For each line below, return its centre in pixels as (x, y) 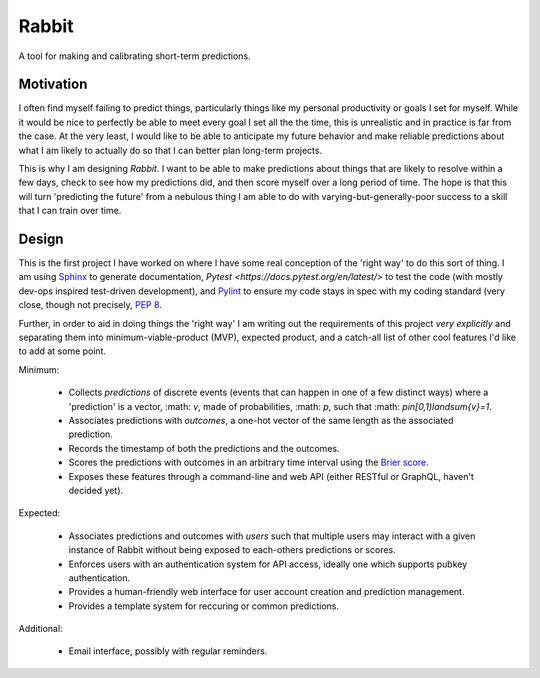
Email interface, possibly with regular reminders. (168, 651)
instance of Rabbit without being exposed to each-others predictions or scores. (232, 550)
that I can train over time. (70, 211)
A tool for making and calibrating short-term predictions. (134, 56)
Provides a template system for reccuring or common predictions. (204, 606)
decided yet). (96, 490)
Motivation (53, 84)
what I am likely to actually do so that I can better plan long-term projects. (170, 150)
